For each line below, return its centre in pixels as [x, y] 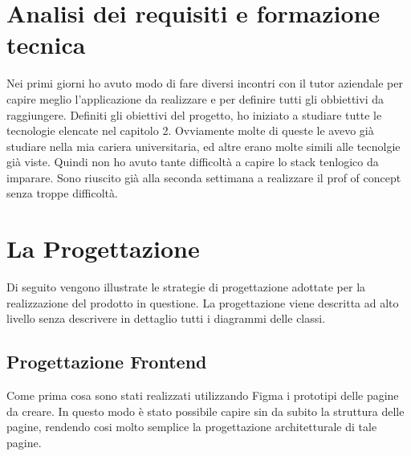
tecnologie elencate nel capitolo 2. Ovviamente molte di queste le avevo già [190, 130]
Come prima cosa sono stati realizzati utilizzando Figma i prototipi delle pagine [203, 395]
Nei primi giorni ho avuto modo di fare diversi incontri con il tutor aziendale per [205, 83]
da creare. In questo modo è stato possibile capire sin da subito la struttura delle [205, 411]
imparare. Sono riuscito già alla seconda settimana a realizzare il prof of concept [204, 177]
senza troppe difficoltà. [62, 193]
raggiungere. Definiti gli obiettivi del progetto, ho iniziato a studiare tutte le [194, 114]
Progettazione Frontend [107, 362]
